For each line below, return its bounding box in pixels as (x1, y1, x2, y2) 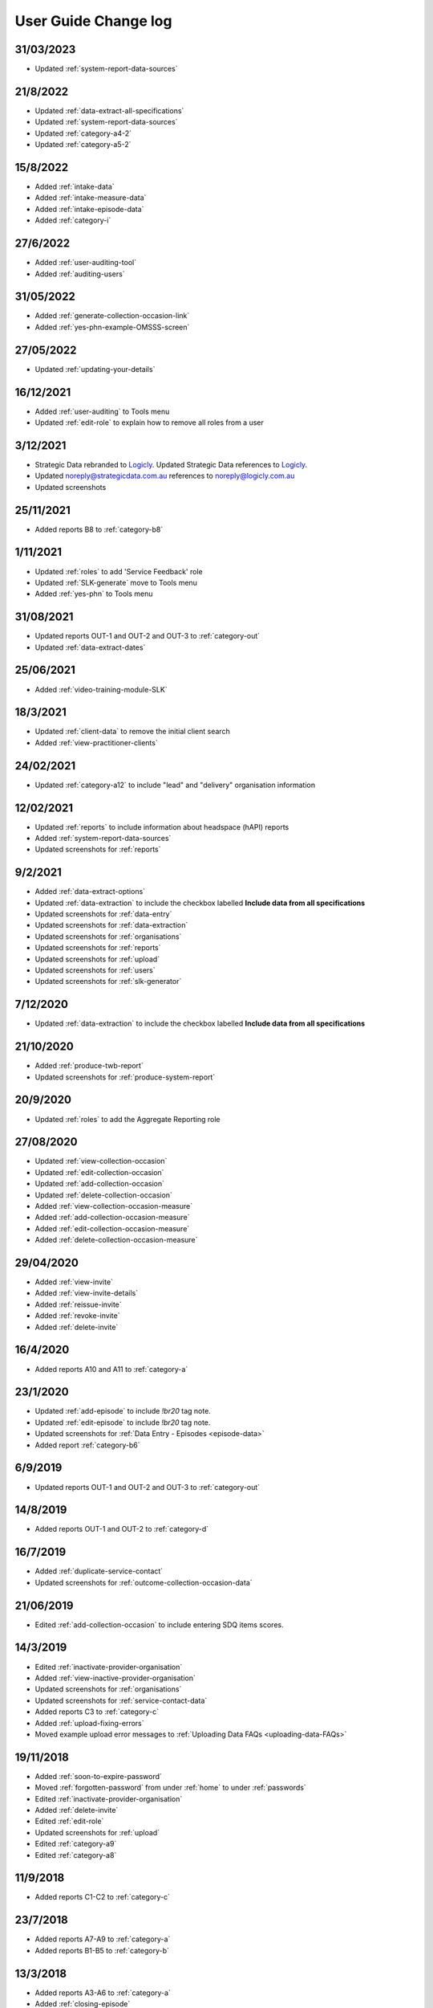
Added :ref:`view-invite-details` (34, 1288, 139, 1298)
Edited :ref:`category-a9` (34, 1839, 117, 1849)
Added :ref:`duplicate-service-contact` (34, 1566, 164, 1576)
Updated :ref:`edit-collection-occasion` (34, 1167, 164, 1177)
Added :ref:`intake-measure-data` (34, 193, 147, 202)
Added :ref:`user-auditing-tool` (34, 258, 136, 267)
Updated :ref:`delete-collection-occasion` (34, 1190, 172, 1200)
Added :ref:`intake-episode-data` (34, 204, 144, 214)
